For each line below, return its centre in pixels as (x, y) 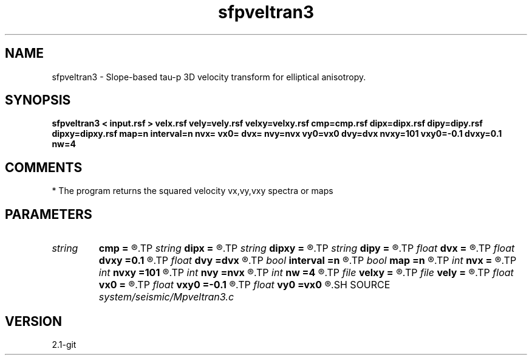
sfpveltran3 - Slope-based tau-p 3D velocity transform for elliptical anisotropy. (209, 77)
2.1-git (64, 344)
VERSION (34, 321)
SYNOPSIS (38, 100)
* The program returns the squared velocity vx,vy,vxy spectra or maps (193, 191)
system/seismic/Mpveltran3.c (166, 297)
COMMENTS (44, 167)
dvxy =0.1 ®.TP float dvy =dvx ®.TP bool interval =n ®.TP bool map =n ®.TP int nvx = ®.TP (308, 261)
